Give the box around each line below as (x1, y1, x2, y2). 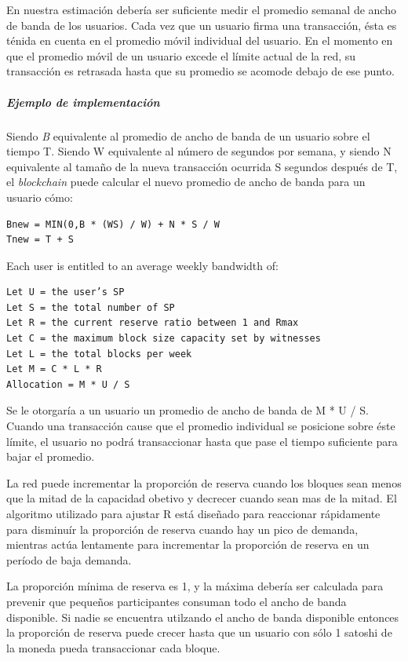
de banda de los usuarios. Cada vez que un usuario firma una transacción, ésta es (6, 16, 397, 33)
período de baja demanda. (6, 551, 132, 568)
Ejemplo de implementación (6, 93, 160, 110)
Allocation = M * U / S (6, 378, 130, 390)
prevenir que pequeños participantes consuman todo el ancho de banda (6, 593, 347, 609)
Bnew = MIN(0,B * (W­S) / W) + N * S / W (6, 218, 220, 230)
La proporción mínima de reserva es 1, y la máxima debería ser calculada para (6, 578, 384, 594)
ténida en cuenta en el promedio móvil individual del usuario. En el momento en (6, 32, 393, 49)
